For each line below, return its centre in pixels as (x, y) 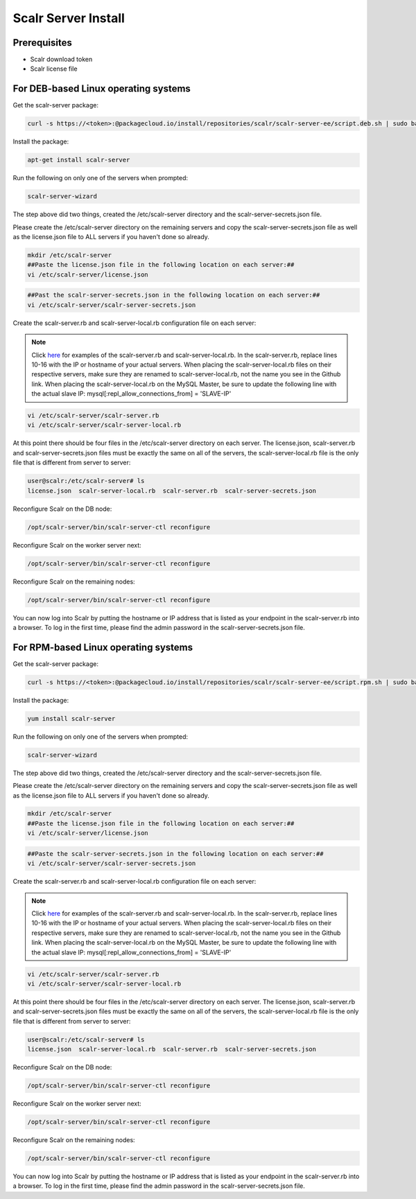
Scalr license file (54, 69)
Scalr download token (61, 60)
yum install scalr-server (71, 718)
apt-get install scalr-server (79, 160)
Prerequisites (42, 43)
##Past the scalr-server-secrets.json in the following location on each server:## (174, 295)
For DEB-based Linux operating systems (102, 89)
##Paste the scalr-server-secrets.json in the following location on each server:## (175, 854)
